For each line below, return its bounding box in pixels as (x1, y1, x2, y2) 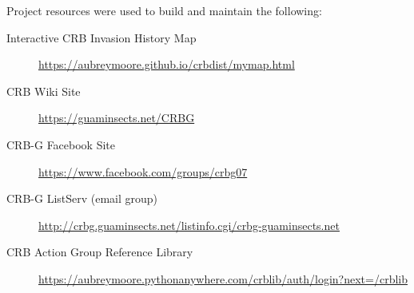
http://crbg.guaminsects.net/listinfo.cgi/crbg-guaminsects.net (38, 216, 340, 233)
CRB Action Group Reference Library (6, 244, 193, 260)
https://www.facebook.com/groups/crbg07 (38, 163, 248, 180)
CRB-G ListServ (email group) (6, 190, 158, 207)
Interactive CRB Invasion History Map (6, 29, 197, 46)
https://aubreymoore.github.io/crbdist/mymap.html (38, 56, 295, 73)
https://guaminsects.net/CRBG (38, 109, 195, 126)
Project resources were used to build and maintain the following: (6, 2, 322, 18)
